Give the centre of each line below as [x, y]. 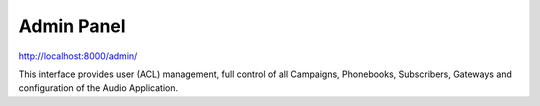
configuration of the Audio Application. [98, 88]
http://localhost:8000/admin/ [78, 56]
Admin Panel [72, 26]
